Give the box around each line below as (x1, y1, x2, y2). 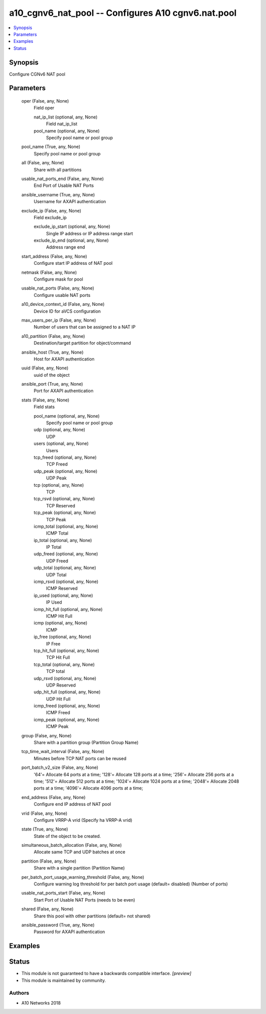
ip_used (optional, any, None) (33, 592, 93, 598)
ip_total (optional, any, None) (33, 537, 92, 543)
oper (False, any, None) (21, 98, 69, 104)
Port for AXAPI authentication (33, 388, 94, 394)
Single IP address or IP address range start (46, 230, 133, 236)
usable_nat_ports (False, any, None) (21, 285, 95, 291)
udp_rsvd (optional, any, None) (33, 675, 97, 681)
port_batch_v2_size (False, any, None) (21, 764, 99, 770)
